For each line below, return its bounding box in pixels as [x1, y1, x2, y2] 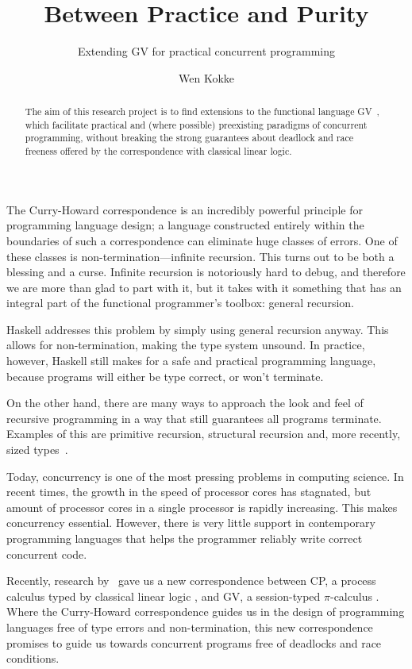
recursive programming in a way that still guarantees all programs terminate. [6, 409, 382, 426]
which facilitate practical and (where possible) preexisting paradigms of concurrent [25, 117, 368, 131]
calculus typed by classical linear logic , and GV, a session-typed [6, 587, 321, 604]
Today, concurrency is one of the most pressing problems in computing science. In [6, 467, 404, 484]
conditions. [6, 650, 60, 667]
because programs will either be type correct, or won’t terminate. [6, 367, 324, 384]
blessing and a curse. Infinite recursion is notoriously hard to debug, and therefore [6, 263, 406, 280]
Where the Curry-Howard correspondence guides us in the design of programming [6, 603, 405, 620]
